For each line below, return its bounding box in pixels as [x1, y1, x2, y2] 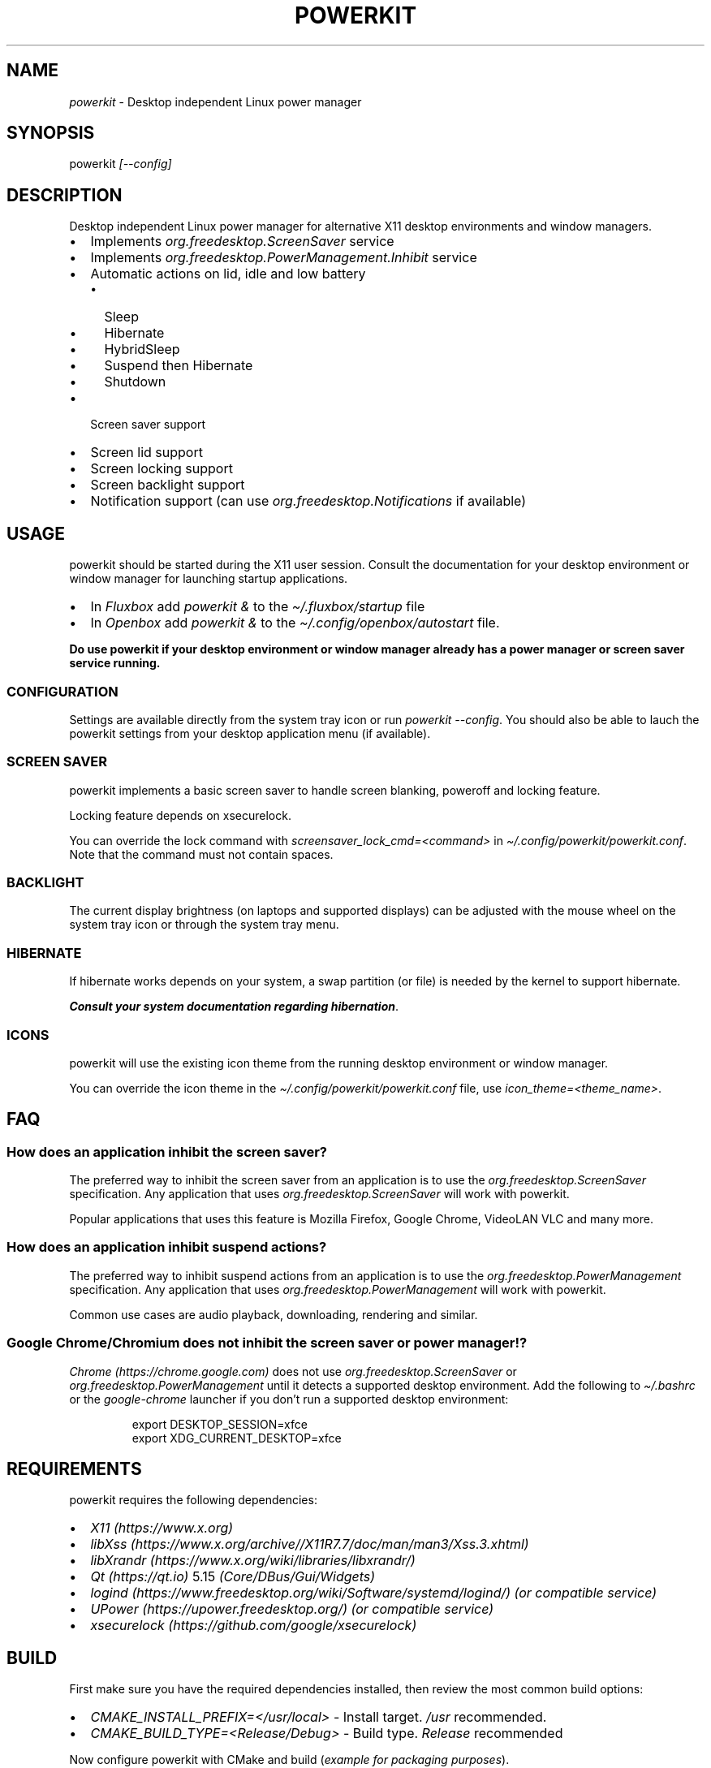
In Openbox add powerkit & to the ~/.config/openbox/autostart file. [90, 614, 500, 632]
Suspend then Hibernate [104, 357, 253, 374]
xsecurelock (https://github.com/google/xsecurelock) [90, 1617, 417, 1634]
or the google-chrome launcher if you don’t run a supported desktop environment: [69, 1391, 509, 1406]
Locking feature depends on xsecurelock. [69, 808, 291, 822]
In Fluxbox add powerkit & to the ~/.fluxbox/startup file [90, 598, 425, 615]
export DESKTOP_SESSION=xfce [131, 1417, 308, 1431]
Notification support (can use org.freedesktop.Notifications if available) [90, 493, 527, 510]
